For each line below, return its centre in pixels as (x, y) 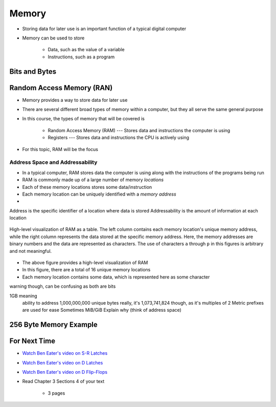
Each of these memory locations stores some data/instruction (87, 187)
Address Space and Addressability (53, 162)
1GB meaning (24, 296)
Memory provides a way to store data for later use (75, 100)
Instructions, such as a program (81, 57)
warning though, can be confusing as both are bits (63, 286)
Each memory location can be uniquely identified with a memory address (99, 194)
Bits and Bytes (33, 71)
